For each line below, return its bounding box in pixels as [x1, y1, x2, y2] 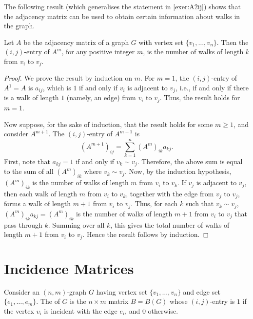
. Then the [216, 37, 249, 47]
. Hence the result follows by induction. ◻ [82, 229, 209, 239]
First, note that [4, 156, 50, 166]
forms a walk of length [4, 198, 71, 209]
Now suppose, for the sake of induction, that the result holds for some [4, 119, 213, 129]
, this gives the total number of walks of [110, 219, 230, 230]
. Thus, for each [131, 198, 178, 209]
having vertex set [96, 286, 148, 297]
